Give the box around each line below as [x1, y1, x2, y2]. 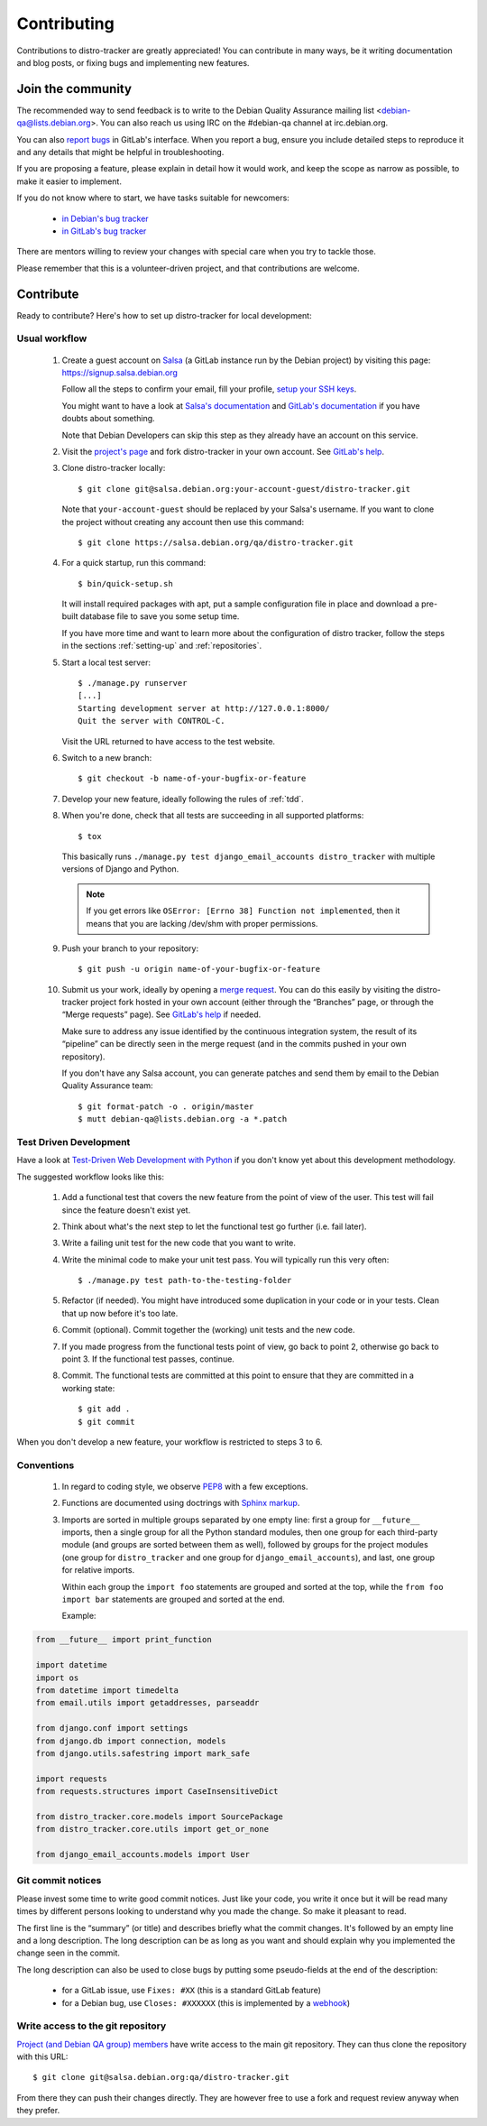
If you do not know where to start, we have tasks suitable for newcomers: [16, 192, 290, 203]
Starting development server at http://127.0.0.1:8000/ [78, 703, 330, 713]
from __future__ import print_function [35, 1634, 212, 1645]
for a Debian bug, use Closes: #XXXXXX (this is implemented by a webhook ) [61, 1997, 351, 2008]
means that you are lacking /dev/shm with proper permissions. [86, 918, 318, 929]
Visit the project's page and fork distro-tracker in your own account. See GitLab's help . [61, 446, 385, 457]
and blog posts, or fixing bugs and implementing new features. [16, 57, 250, 68]
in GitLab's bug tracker [61, 226, 147, 236]
